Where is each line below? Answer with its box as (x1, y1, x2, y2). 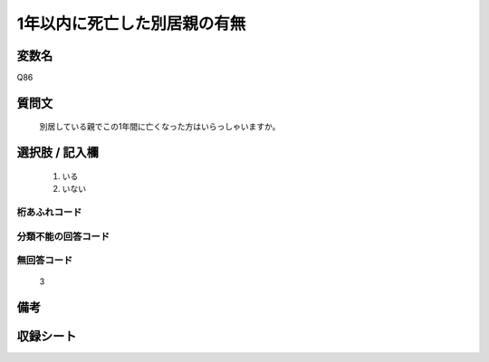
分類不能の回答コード (16, 230, 110, 243)
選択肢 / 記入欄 (16, 145, 100, 160)
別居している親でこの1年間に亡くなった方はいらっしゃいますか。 (39, 121, 281, 132)
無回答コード (16, 254, 73, 267)
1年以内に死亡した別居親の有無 (16, 14, 246, 33)
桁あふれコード (16, 206, 82, 219)
